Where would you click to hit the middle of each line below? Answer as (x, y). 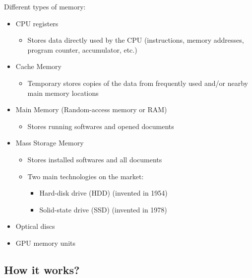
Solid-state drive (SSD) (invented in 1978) (103, 209)
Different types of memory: (45, 6)
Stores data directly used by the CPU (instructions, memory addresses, (136, 40)
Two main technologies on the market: (86, 176)
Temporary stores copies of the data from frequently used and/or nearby (138, 83)
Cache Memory (38, 66)
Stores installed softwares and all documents (95, 159)
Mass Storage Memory (50, 143)
